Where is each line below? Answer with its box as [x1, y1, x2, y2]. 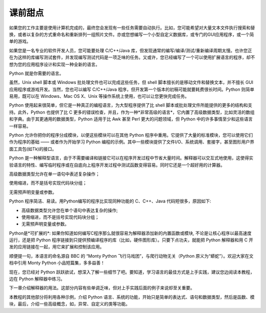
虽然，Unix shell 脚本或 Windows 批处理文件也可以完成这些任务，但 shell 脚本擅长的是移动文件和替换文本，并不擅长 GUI [9, 79, 254, 85]
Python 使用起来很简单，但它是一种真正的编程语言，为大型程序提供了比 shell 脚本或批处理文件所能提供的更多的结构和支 [9, 102, 252, 108]
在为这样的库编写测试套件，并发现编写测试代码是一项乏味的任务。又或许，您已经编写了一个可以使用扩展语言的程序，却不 [9, 54, 255, 60]
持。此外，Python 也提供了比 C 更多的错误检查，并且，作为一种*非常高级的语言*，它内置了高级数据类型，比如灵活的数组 [9, 109, 255, 115]
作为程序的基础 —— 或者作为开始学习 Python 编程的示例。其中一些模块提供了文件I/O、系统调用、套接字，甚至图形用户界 [9, 139, 255, 145]
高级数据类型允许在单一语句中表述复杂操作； [9, 171, 100, 177]
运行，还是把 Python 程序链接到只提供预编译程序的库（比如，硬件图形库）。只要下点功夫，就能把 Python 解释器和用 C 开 [9, 237, 253, 243]
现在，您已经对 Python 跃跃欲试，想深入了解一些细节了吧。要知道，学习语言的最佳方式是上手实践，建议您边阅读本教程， [9, 269, 255, 275]
